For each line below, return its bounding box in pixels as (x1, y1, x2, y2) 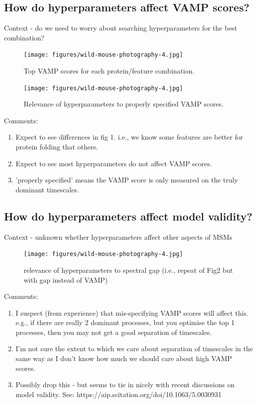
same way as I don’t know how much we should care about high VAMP (15, 353, 232, 364)
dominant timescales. (15, 184, 79, 194)
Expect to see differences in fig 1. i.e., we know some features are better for (15, 132, 243, 142)
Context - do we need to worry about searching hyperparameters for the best (4, 23, 237, 33)
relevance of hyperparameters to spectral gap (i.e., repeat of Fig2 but (24, 264, 233, 275)
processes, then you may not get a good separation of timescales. (15, 327, 212, 337)
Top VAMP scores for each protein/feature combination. (24, 66, 195, 76)
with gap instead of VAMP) (24, 274, 108, 285)
